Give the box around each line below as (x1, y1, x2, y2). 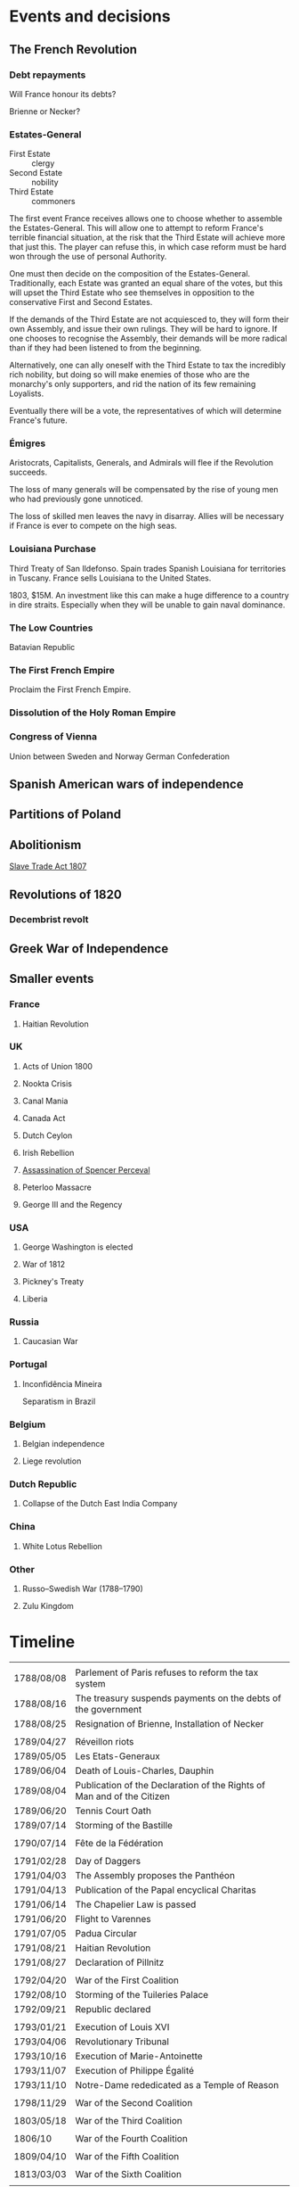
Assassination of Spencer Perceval (21, 1164, 150, 1175)
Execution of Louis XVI (75, 2020, 170, 2033)
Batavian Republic (9, 642, 76, 653)
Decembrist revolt (9, 913, 89, 926)
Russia (9, 1316, 40, 1328)
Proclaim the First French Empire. (9, 684, 132, 695)
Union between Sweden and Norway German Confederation (9, 751, 230, 762)
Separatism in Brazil (21, 1396, 96, 1407)
